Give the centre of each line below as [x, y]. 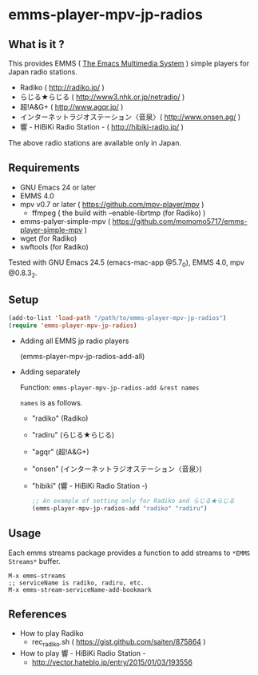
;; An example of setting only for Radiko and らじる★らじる [133, 501]
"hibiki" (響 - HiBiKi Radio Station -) [89, 485]
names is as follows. [51, 402]
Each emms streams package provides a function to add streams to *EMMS [129, 553]
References [38, 614]
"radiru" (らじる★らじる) [73, 434]
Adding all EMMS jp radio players [74, 341]
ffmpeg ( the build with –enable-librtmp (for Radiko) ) [119, 213]
